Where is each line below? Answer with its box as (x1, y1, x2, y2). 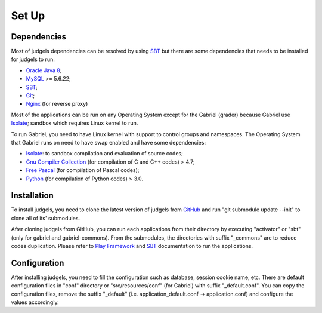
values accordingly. (11, 299, 59, 306)
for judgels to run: (11, 56, 55, 63)
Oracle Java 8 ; (26, 66, 62, 74)
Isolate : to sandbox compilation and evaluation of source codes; (26, 150, 183, 157)
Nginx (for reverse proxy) (26, 100, 88, 108)
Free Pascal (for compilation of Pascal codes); (26, 167, 140, 174)
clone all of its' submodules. (11, 214, 80, 222)
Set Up (11, 9, 45, 22)
